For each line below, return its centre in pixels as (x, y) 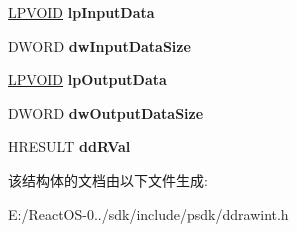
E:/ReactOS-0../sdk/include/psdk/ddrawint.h (148, 213)
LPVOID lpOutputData (87, 79)
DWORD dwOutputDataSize (106, 112)
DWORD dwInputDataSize (99, 45)
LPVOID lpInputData (81, 12)
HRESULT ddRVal (69, 146)
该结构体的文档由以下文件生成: (108, 179)
